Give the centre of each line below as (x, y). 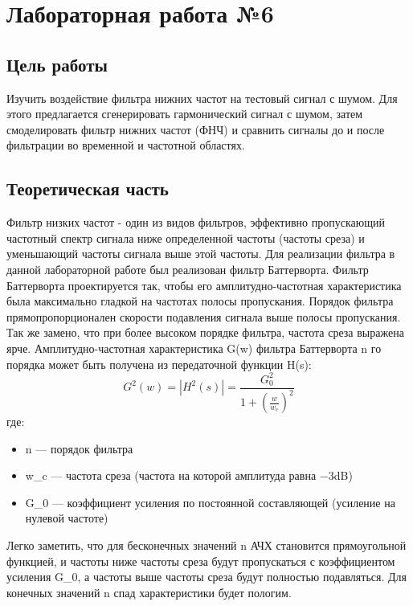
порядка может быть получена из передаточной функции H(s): (159, 364)
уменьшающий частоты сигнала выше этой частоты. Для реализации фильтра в (201, 254)
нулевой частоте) (67, 518)
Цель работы (57, 64)
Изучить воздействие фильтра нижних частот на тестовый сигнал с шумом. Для (202, 98)
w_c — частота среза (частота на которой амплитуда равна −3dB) (189, 475)
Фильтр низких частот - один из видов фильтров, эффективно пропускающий (196, 222)
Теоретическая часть (88, 188)
